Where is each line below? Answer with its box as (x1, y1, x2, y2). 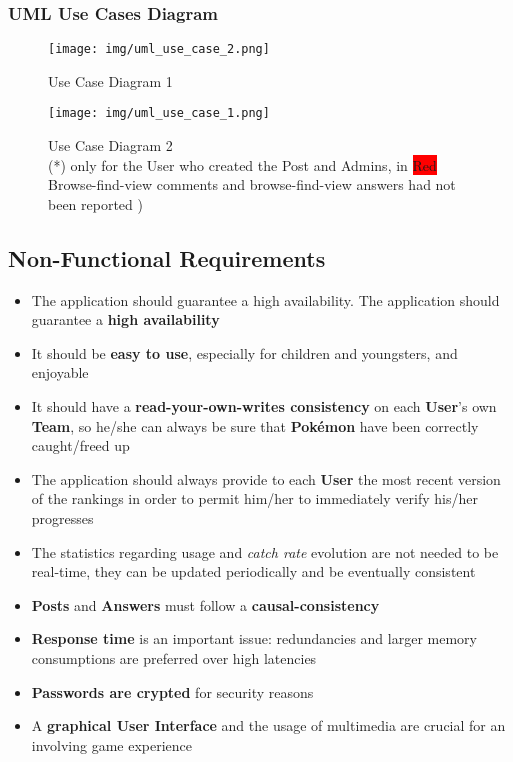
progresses (31, 508, 94, 529)
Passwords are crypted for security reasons (31, 681, 314, 702)
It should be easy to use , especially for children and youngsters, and (31, 342, 458, 363)
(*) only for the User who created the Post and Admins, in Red (48, 154, 437, 175)
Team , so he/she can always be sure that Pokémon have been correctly (31, 415, 479, 436)
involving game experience (31, 734, 193, 755)
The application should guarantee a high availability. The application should (31, 289, 500, 310)
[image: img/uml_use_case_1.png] (48, 106, 270, 121)
